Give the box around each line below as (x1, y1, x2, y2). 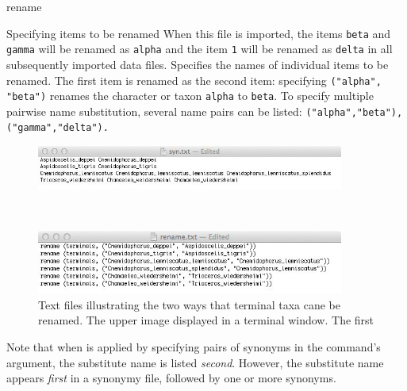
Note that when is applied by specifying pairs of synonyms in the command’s (6, 338, 381, 355)
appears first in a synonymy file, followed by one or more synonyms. (6, 370, 336, 386)
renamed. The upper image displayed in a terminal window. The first (38, 312, 374, 328)
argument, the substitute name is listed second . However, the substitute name (6, 354, 384, 370)
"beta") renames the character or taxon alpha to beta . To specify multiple (6, 87, 374, 104)
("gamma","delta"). (6, 122, 109, 134)
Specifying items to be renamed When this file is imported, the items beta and (6, 25, 391, 41)
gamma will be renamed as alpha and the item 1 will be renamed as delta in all (6, 40, 393, 57)
